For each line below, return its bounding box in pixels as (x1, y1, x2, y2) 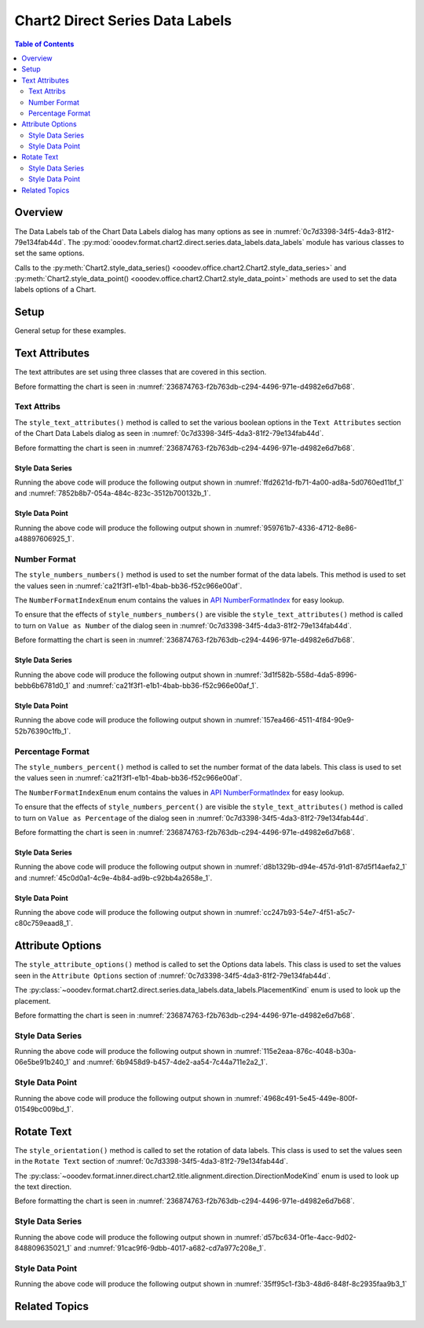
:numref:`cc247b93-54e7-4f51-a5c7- (234, 908, 356, 917)
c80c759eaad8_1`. (14, 919, 74, 928)
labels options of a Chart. (14, 285, 97, 295)
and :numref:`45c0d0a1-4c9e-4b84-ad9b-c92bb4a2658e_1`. (14, 873, 213, 883)
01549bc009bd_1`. (14, 1104, 74, 1114)
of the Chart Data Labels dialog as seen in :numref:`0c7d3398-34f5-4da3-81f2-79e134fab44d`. (14, 429, 324, 438)
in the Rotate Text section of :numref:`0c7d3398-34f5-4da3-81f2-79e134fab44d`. (14, 1157, 288, 1166)
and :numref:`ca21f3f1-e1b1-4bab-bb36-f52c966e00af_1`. (71, 681, 259, 690)
